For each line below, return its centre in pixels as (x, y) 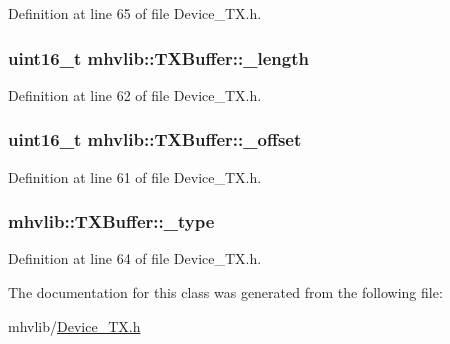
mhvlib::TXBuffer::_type (111, 221)
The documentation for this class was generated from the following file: (225, 292)
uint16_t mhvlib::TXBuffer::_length (158, 57)
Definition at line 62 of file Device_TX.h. (135, 94)
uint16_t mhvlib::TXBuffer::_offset (155, 139)
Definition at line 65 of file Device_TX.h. (135, 13)
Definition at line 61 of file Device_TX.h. (135, 176)
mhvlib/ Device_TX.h (74, 325)
